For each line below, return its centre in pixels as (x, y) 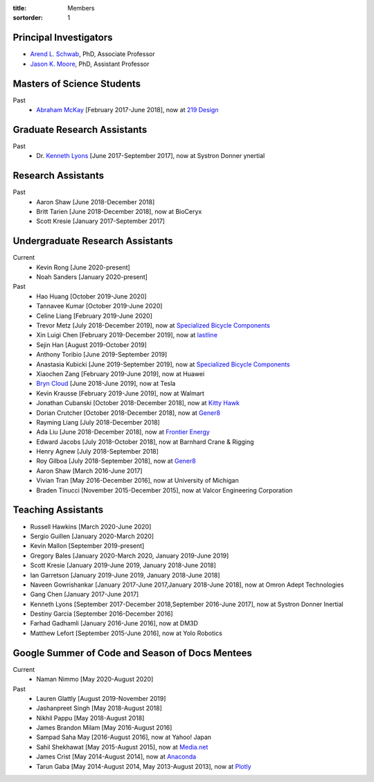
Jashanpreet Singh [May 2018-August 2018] (99, 708)
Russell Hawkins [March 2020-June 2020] (91, 526)
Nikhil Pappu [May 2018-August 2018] (90, 718)
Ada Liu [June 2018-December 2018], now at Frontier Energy (123, 432)
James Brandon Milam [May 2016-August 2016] (104, 728)
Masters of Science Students (77, 83)
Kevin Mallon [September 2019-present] (87, 546)
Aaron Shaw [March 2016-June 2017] (89, 470)
